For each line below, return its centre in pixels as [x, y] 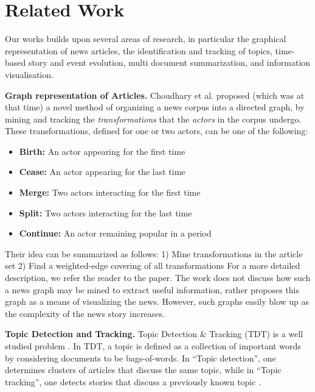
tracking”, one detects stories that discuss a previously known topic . [133, 381]
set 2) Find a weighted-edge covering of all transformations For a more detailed [153, 265]
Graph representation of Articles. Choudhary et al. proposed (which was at [155, 95]
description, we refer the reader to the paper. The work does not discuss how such [158, 278]
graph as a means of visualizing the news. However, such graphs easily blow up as [157, 301]
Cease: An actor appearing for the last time [102, 172]
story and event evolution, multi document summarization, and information [169, 62]
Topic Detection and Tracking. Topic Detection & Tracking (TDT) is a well [154, 334]
